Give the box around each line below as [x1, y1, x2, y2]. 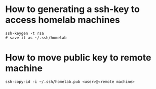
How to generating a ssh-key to [5, 4, 140, 15]
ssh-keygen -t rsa [5, 31, 44, 36]
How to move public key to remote [5, 52, 151, 63]
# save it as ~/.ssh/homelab [5, 35, 67, 40]
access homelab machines [5, 14, 120, 26]
